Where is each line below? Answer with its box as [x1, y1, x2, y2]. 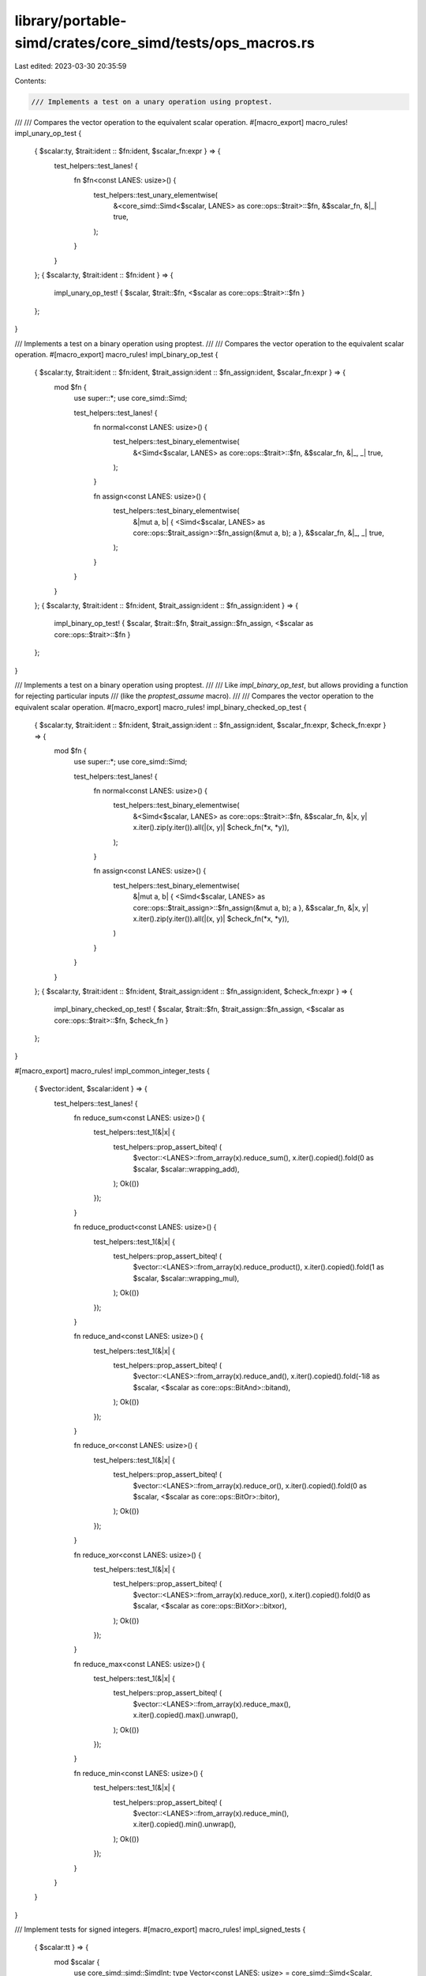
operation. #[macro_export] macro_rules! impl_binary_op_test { [14, 349, 219, 359]
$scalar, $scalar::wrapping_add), [133, 1164, 240, 1174]
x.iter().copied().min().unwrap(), [133, 1820, 237, 1829]
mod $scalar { [54, 1957, 100, 1967]
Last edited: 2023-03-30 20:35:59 [14, 62, 127, 71]
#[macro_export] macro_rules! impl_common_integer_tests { [14, 1065, 211, 1075]
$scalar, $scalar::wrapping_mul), [133, 1273, 240, 1283]
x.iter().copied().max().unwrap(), [133, 1710, 238, 1720]
